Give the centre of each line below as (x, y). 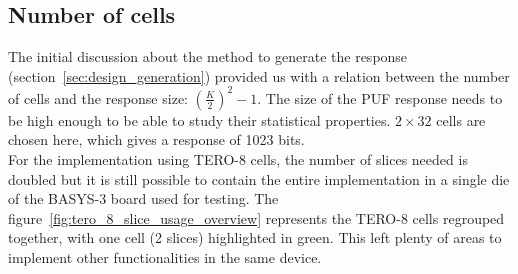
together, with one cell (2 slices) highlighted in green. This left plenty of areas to (255, 237)
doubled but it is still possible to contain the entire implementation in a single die (259, 178)
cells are (461, 119)
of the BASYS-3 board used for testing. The (143, 198)
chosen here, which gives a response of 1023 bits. (156, 139)
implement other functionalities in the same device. (165, 257)
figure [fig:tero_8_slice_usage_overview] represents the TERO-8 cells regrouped (256, 217)
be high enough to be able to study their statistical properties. (199, 119)
